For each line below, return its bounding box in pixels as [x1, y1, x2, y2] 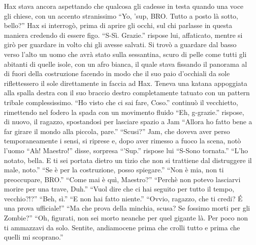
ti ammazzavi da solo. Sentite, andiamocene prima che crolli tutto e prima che [4, 222, 240, 232]
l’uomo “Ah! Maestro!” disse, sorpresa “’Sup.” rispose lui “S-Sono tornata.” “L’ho [4, 145, 248, 155]
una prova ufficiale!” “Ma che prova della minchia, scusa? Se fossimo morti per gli [4, 203, 250, 213]
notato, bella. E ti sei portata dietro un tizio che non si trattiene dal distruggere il [4, 155, 252, 165]
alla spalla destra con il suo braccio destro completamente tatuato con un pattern [4, 87, 250, 98]
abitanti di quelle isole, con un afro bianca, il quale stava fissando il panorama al [4, 58, 247, 69]
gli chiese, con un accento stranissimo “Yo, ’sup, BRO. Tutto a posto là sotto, [4, 10, 238, 21]
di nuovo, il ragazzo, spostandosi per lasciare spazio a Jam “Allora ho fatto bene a [4, 116, 252, 127]
